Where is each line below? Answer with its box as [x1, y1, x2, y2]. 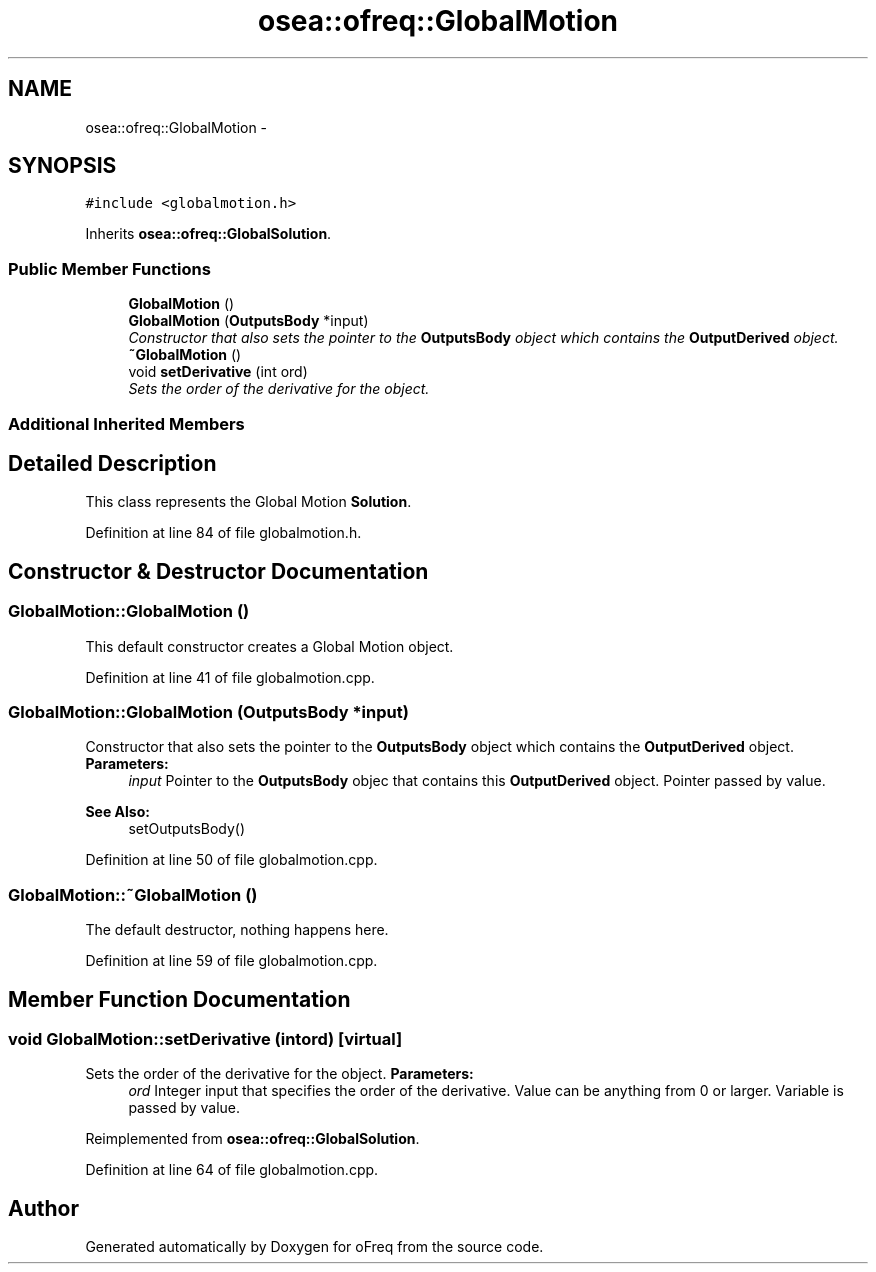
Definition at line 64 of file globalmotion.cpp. [85, 1161, 379, 1179]
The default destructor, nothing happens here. [85, 921, 389, 939]
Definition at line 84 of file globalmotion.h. [85, 524, 362, 542]
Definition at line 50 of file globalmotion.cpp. [85, 851, 378, 869]
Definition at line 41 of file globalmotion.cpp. [85, 668, 375, 686]
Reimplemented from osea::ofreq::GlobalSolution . [85, 1130, 420, 1148]
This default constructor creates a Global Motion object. [85, 637, 454, 655]
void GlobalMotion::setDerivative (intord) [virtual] [8, 1028, 403, 1049]
